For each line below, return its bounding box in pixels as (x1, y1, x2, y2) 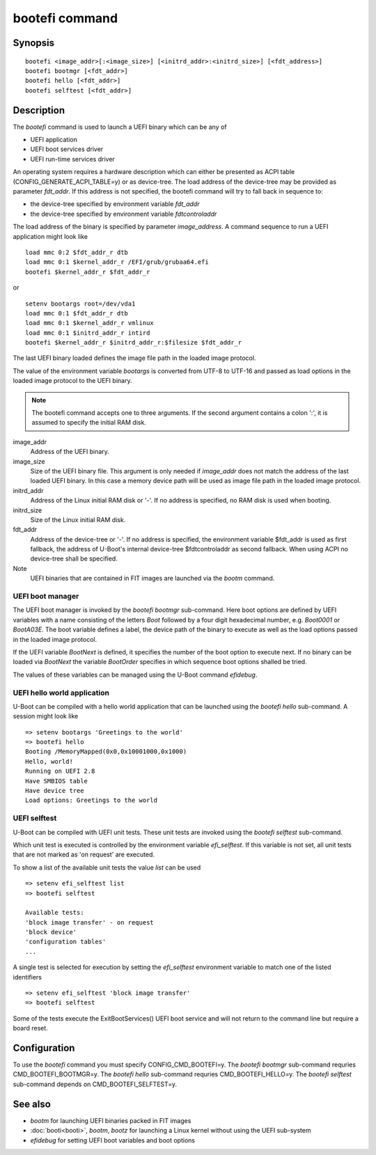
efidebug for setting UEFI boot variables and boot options (30, 1136, 195, 1145)
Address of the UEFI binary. (30, 448, 109, 456)
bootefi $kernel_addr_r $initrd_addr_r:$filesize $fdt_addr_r (25, 338, 242, 347)
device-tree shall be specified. (30, 554, 118, 563)
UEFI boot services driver (30, 145, 104, 153)
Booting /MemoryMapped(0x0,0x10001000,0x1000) (25, 748, 187, 755)
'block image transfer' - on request (25, 918, 155, 926)
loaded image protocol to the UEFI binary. (13, 377, 132, 385)
